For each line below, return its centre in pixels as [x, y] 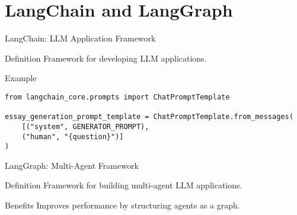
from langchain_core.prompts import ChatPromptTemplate [117, 97]
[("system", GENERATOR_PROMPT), [85, 126]
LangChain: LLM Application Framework [80, 38]
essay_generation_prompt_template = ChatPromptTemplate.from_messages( [149, 117]
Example [21, 78]
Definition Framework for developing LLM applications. [106, 58]
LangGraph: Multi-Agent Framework [72, 165]
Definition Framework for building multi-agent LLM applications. [124, 185]
